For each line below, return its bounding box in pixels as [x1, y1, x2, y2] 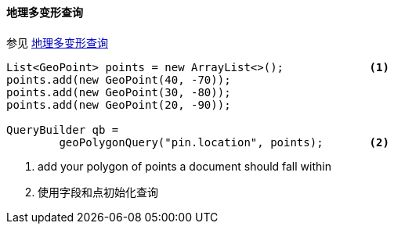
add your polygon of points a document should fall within [38, 159, 331, 173]
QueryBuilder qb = [6, 123, 119, 136]
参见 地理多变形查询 [6, 35, 108, 49]
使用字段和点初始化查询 [38, 185, 158, 199]
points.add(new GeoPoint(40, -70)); [6, 73, 231, 86]
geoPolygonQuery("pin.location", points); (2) [59, 135, 389, 149]
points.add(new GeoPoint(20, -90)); [6, 98, 231, 111]
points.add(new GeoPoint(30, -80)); [6, 85, 231, 99]
